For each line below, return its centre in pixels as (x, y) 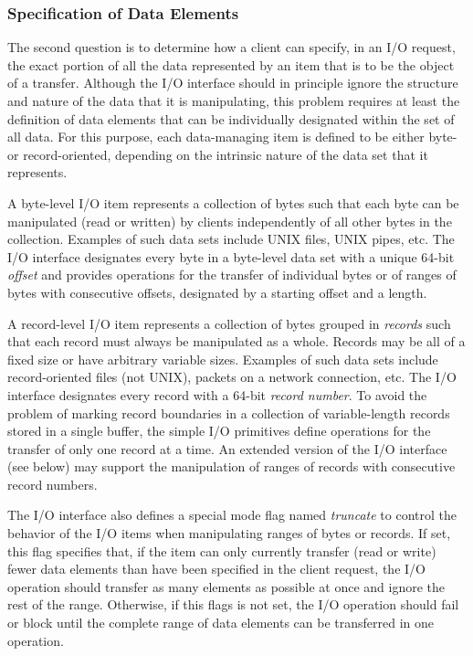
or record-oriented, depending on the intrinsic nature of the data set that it (218, 154)
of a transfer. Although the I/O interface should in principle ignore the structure (233, 83)
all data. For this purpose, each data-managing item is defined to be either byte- (232, 137)
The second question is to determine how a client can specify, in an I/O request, (231, 47)
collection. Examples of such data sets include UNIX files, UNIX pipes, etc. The (231, 239)
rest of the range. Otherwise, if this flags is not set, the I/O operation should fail (233, 604)
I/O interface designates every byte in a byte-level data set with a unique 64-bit (231, 256)
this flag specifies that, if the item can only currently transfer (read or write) (222, 550)
